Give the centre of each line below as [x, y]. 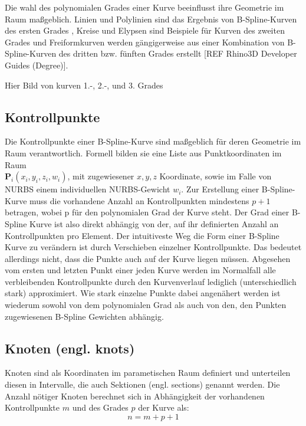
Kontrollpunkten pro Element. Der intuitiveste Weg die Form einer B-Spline [142, 235]
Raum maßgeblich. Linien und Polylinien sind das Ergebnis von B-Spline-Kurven [151, 19]
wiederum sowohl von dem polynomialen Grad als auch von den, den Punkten [146, 305]
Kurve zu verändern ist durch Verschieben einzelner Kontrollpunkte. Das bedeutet [153, 247]
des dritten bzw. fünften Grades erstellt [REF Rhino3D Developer [178, 53]
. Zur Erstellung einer [220, 189]
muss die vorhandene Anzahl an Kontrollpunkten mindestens [139, 200]
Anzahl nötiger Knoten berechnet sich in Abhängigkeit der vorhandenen [135, 396]
